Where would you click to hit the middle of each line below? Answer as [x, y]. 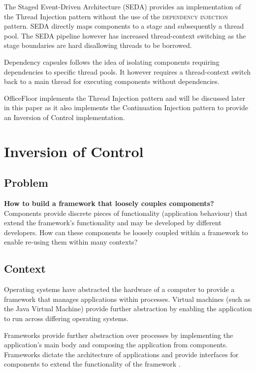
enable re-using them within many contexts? [71, 242]
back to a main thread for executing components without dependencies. [112, 81]
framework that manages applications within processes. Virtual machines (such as [127, 299]
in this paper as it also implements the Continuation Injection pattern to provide [126, 107]
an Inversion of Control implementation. [64, 117]
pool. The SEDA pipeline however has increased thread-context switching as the [125, 35]
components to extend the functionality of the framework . [92, 364]
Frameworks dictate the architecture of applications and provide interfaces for [121, 354]
